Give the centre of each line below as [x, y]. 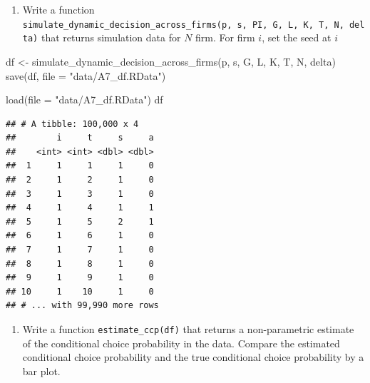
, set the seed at [297, 37]
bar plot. [41, 371]
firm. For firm [225, 37]
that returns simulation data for [111, 37]
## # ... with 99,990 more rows [82, 306]
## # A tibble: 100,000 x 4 [72, 124]
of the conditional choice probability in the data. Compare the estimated [181, 343]
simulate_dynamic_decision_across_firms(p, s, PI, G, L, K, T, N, [183, 25]
